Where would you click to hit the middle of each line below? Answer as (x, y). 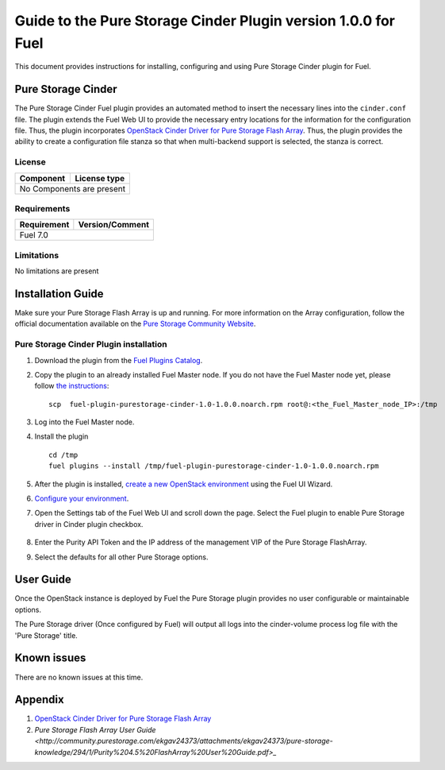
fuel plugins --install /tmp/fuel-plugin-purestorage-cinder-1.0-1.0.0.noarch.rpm (214, 466)
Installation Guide (59, 294)
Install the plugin (61, 436)
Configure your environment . (82, 499)
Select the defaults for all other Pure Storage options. (121, 557)
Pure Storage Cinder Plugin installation (91, 344)
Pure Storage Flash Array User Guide (95, 729)
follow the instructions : (72, 386)
